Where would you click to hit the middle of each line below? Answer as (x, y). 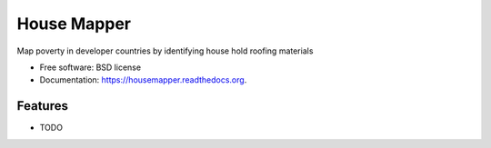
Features (42, 106)
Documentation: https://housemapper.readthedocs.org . (143, 80)
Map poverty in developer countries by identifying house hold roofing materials (165, 51)
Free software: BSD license (90, 67)
